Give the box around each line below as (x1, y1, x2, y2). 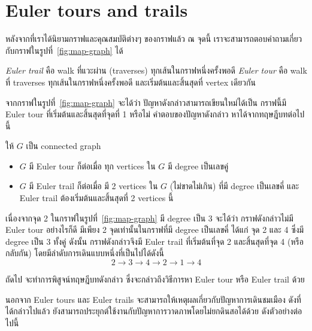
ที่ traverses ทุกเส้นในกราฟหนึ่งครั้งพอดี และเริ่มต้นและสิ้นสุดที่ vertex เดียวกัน (5, 75, 256, 88)
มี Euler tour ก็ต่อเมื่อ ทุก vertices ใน (29, 159, 156, 172)
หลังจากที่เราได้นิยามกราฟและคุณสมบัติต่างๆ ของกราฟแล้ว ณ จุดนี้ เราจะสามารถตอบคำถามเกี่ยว (5, 32, 302, 45)
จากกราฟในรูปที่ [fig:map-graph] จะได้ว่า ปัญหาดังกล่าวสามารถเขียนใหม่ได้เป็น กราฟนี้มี (5, 96, 287, 108)
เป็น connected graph (26, 139, 101, 152)
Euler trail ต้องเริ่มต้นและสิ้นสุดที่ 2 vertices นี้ (19, 192, 174, 204)
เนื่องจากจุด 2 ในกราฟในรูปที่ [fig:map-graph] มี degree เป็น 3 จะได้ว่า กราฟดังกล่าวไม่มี (5, 211, 293, 224)
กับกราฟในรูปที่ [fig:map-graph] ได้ (5, 44, 123, 56)
